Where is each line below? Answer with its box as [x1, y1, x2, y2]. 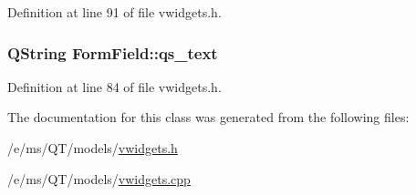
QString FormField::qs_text [7, 41, 218, 64]
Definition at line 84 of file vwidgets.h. [7, 77, 222, 96]
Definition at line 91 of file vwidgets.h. [7, 3, 222, 21]
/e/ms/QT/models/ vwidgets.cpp [7, 169, 191, 188]
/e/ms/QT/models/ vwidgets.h [7, 139, 178, 157]
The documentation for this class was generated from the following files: [7, 108, 410, 127]
